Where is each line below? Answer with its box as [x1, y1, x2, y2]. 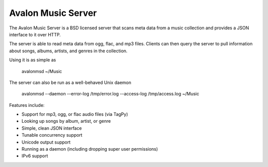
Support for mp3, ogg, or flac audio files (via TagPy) [21, 111, 129, 117]
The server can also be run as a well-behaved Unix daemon [9, 80, 132, 85]
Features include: [9, 102, 45, 108]
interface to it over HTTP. [9, 31, 61, 37]
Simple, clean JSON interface [21, 125, 82, 131]
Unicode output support [21, 139, 71, 145]
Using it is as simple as [9, 57, 57, 63]
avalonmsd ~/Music [21, 68, 62, 74]
